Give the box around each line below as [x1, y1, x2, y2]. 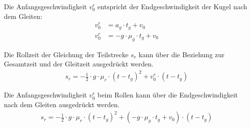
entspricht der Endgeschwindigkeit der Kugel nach [97, 1, 248, 11]
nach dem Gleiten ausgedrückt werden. [4, 99, 120, 109]
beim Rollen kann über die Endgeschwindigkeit [97, 90, 238, 100]
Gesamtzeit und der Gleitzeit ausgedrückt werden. [4, 59, 154, 69]
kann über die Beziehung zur [138, 49, 225, 59]
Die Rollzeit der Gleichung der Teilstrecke [4, 49, 129, 59]
